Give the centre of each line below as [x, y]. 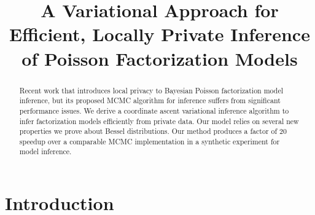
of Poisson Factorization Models [160, 58]
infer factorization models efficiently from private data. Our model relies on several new [159, 121]
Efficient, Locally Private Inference [160, 34]
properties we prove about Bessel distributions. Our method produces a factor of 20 [153, 131]
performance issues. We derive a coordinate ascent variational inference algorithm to [154, 110]
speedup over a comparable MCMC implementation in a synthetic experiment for [150, 141]
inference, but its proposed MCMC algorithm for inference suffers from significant [150, 100]
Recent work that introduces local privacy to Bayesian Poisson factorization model [151, 90]
